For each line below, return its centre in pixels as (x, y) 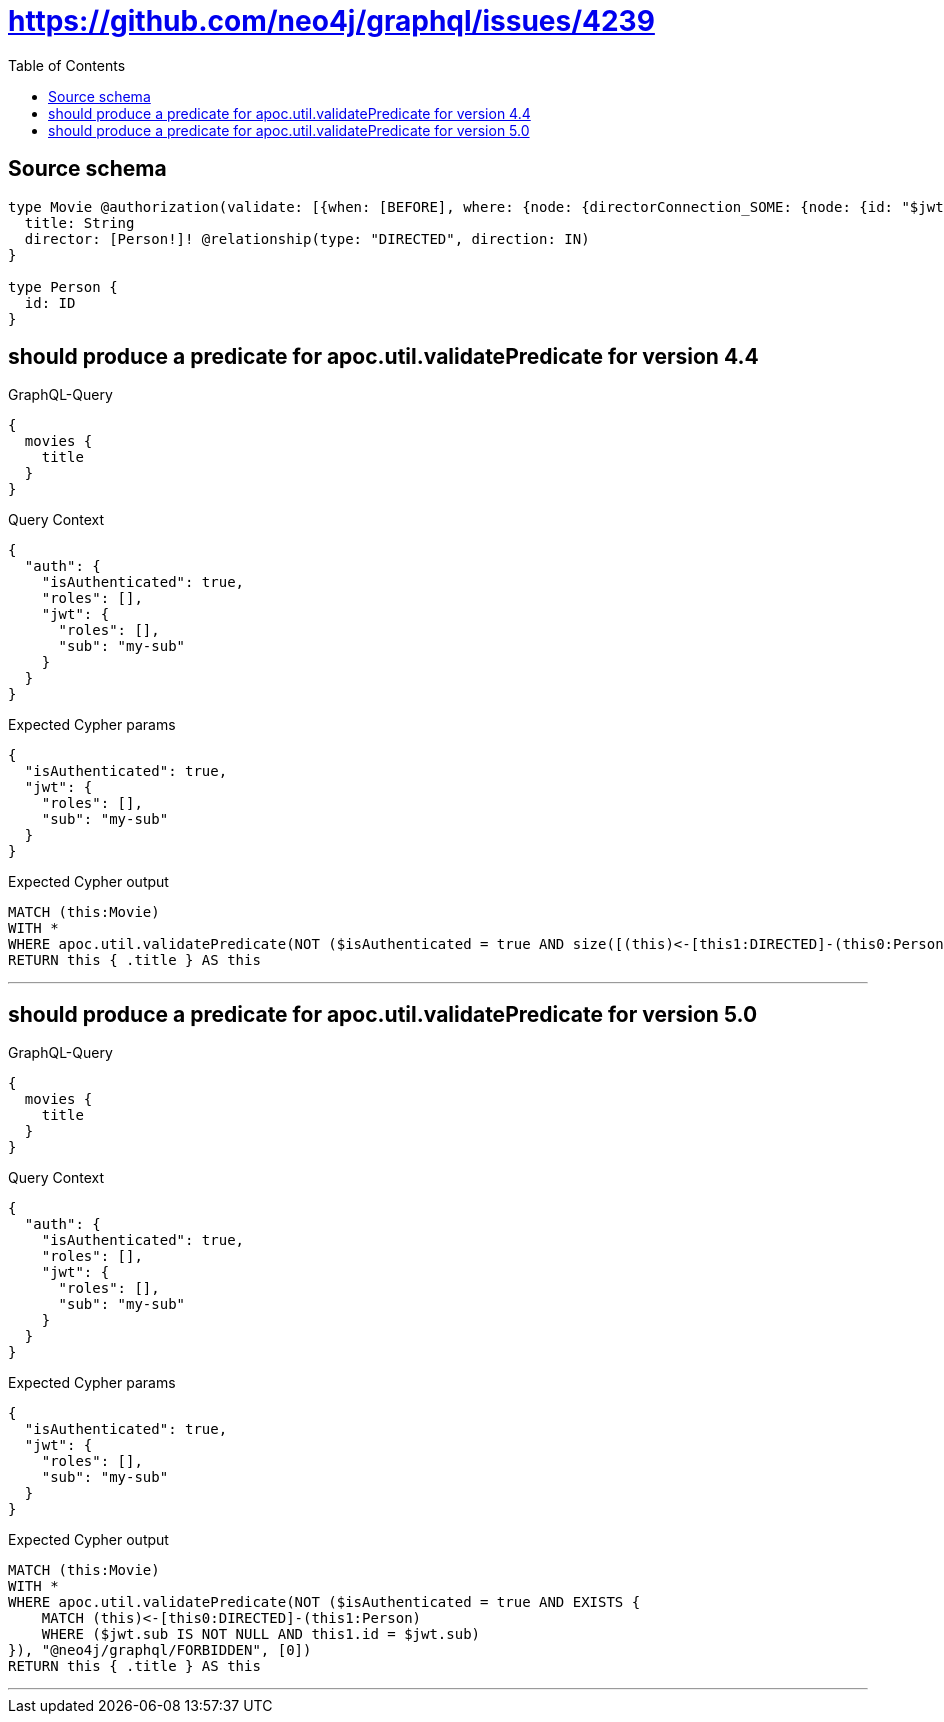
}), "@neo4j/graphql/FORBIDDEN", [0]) (160, 1650)
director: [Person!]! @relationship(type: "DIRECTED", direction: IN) (307, 238)
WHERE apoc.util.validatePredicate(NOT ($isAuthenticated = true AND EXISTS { (324, 1602)
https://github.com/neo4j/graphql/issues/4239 (331, 21)
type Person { (63, 286)
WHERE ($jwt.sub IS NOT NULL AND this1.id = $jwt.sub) (261, 1634)
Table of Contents (67, 65)
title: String (79, 222)
